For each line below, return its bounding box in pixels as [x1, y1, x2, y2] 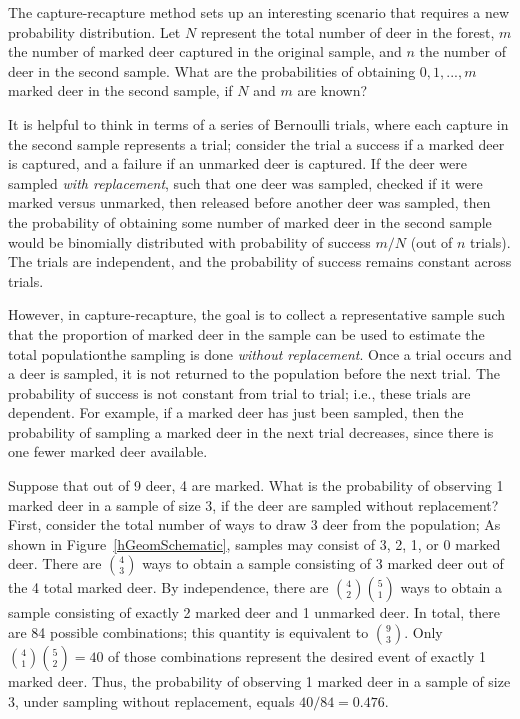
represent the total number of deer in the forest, [200, 21, 495, 42]
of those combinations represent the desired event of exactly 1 [108, 646, 487, 667]
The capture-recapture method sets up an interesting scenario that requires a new [8, 2, 510, 22]
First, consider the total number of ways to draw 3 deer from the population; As [8, 514, 501, 535]
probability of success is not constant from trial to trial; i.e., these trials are [8, 382, 471, 403]
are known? [297, 80, 368, 101]
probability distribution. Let [8, 21, 181, 42]
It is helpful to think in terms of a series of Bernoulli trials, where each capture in [8, 113, 509, 134]
